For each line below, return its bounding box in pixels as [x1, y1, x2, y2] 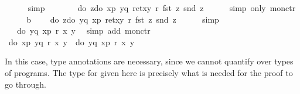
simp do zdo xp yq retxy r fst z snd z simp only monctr [28, 2, 296, 13]
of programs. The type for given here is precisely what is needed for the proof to [5, 66, 293, 78]
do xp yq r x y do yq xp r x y [8, 35, 135, 48]
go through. [5, 78, 46, 90]
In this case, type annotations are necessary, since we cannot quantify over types [5, 55, 294, 67]
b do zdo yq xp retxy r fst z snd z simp [26, 13, 219, 25]
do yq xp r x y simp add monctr [16, 24, 151, 37]
